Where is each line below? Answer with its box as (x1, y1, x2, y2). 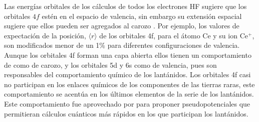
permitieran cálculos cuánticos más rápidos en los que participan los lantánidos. (4, 108, 248, 119)
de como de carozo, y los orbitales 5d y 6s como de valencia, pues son (4, 59, 217, 70)
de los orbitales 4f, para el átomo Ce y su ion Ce (99, 30, 248, 40)
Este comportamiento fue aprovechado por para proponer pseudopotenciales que (4, 98, 250, 109)
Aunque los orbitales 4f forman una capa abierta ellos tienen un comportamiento (4, 49, 251, 60)
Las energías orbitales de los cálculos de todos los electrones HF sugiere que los (4, 1, 247, 11)
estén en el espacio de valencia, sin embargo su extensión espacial (42, 10, 242, 21)
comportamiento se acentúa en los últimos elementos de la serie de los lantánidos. (4, 89, 254, 99)
